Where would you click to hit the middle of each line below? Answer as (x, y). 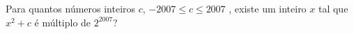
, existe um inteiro (268, 8)
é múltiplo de (63, 22)
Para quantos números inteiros (71, 8)
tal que (333, 8)
